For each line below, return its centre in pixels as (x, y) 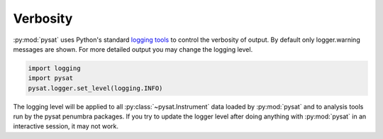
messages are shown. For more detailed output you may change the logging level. (133, 49)
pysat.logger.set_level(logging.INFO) (95, 88)
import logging (54, 68)
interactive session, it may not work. (66, 126)
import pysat (51, 78)
